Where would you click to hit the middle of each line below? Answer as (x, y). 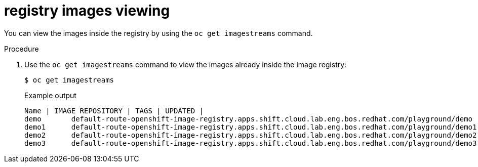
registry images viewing (87, 11)
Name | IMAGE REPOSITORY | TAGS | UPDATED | (114, 111)
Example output (50, 95)
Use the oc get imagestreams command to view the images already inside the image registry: (186, 64)
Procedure (22, 49)
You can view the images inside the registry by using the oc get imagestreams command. (158, 33)
